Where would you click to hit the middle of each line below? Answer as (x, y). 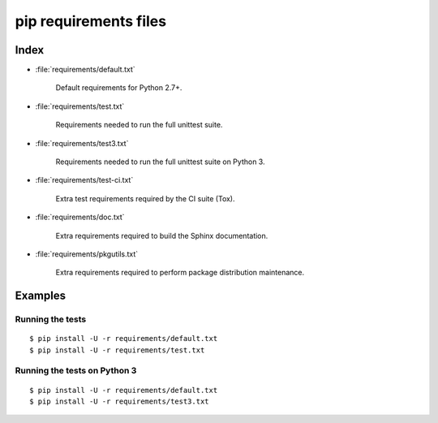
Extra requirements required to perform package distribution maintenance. (180, 273)
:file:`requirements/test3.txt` (82, 143)
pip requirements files (90, 21)
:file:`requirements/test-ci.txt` (84, 180)
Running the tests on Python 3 (76, 371)
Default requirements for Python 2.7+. (119, 88)
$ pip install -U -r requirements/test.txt (117, 350)
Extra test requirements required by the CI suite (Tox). (145, 198)
